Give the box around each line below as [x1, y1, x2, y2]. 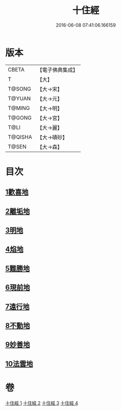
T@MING [8, 104, 30, 111]
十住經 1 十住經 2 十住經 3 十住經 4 [5, 400, 78, 406]
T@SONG [8, 85, 32, 92]
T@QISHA [8, 133, 32, 140]
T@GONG [8, 114, 32, 121]
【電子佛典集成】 [37, 66, 78, 73]
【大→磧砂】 [37, 134, 68, 141]
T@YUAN [8, 95, 31, 102]
